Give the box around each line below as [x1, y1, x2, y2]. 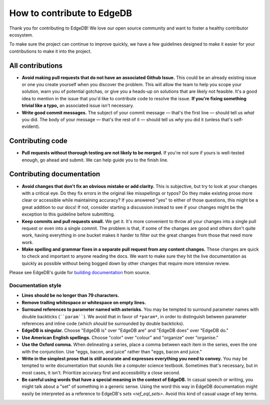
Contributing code [9, 137, 67, 145]
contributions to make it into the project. [9, 48, 92, 54]
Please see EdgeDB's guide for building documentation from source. [9, 270, 150, 276]
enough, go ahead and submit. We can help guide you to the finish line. [21, 157, 168, 163]
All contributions [9, 61, 62, 70]
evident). [21, 123, 40, 130]
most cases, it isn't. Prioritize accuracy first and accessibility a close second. [21, 369, 180, 375]
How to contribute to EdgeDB [9, 8, 132, 19]
